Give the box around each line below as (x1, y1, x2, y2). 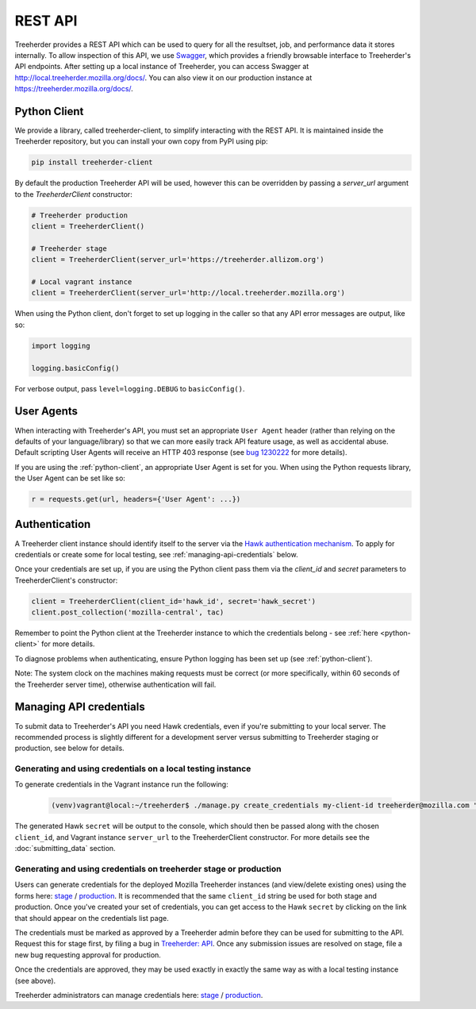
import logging (31, 341, 90, 350)
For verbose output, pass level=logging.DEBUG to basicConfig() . (14, 383, 245, 393)
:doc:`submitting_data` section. (14, 844, 116, 853)
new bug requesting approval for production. (14, 949, 162, 960)
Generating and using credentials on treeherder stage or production (14, 864, 282, 874)
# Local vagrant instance (31, 278, 132, 287)
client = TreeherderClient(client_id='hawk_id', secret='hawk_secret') (31, 596, 317, 606)
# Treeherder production (31, 210, 129, 220)
